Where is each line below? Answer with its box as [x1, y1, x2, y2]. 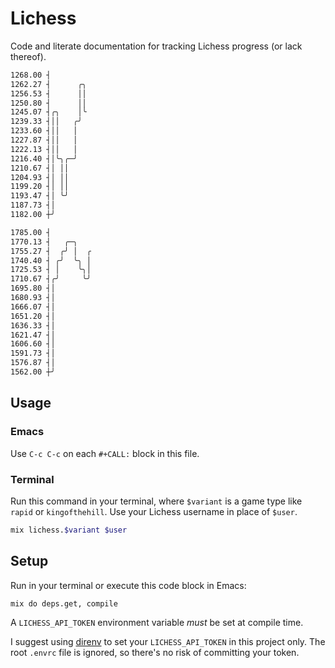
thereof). [10, 50, 47, 62]
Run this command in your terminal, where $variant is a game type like [10, 495, 303, 507]
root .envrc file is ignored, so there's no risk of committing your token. [10, 647, 300, 659]
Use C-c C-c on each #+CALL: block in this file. [10, 447, 200, 459]
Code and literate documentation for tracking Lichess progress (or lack [10, 40, 303, 52]
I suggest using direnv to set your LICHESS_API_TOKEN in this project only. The [10, 636, 326, 648]
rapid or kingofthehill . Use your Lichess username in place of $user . [10, 505, 298, 517]
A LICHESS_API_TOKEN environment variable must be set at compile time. [10, 617, 304, 629]
